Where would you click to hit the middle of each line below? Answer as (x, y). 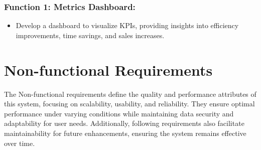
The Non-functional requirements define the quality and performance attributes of (130, 94)
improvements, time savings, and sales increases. (90, 35)
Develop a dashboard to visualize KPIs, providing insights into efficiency (127, 25)
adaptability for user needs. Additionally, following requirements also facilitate (124, 123)
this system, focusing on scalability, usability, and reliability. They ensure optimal (129, 104)
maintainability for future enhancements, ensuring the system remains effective (125, 133)
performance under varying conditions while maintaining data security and (119, 113)
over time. (20, 143)
